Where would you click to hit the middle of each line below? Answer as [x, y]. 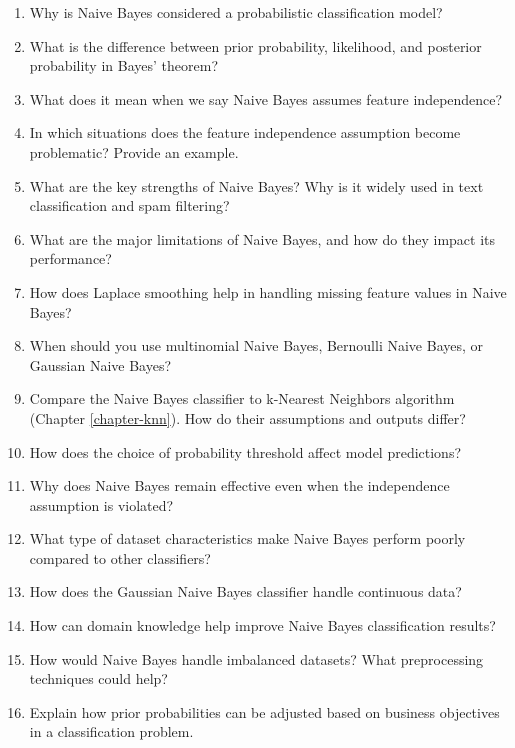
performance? [70, 258]
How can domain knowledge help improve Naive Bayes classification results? [262, 625]
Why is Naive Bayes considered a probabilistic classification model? [236, 12]
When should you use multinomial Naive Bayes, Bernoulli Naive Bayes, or [256, 345]
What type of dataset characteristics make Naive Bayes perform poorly [247, 538]
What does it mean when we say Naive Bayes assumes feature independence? [266, 98]
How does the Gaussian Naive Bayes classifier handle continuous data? [245, 591]
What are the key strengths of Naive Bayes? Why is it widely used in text [256, 185]
